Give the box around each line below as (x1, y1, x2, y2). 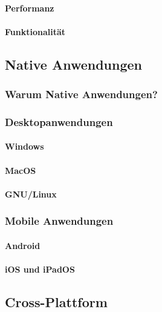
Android (5, 239, 40, 251)
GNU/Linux (5, 187, 57, 200)
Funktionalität (5, 25, 66, 38)
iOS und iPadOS (5, 263, 75, 276)
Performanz (5, 1, 54, 14)
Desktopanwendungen (5, 114, 113, 129)
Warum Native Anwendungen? (5, 87, 158, 102)
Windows (5, 140, 44, 153)
